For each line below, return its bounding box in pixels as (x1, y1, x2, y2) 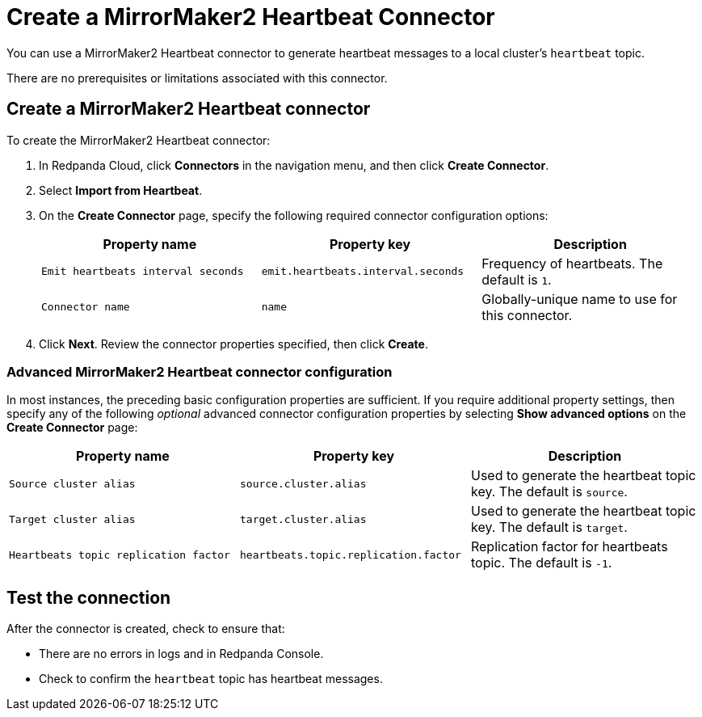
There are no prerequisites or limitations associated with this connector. (6, 70, 388, 85)
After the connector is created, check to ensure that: (6, 622, 285, 636)
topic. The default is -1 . (470, 555, 612, 571)
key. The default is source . (470, 483, 628, 500)
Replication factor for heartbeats (470, 538, 668, 555)
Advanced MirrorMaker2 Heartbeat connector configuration (6, 363, 393, 380)
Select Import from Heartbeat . (39, 183, 203, 197)
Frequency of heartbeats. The (481, 255, 663, 272)
